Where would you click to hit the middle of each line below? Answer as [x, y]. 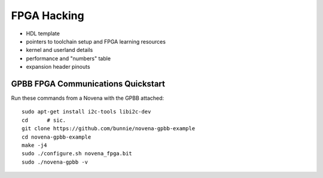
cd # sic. [44, 120]
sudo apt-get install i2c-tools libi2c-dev [86, 112]
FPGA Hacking [48, 16]
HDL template [43, 33]
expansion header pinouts [58, 67]
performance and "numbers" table [68, 58]
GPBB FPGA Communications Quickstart [88, 84]
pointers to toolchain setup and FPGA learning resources [96, 41]
